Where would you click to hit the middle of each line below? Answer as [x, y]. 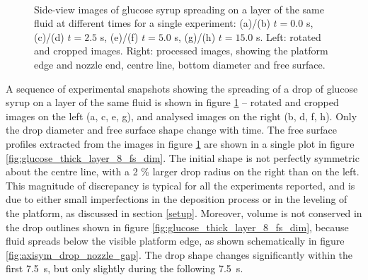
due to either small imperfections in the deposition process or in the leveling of [177, 199]
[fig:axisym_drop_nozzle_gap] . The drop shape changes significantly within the [179, 254]
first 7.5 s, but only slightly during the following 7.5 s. [125, 268]
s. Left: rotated [289, 36]
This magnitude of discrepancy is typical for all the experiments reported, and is [180, 185]
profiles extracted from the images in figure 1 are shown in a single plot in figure [180, 143]
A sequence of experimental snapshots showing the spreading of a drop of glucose [182, 88]
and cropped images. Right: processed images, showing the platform [181, 51]
